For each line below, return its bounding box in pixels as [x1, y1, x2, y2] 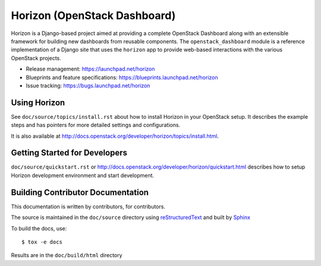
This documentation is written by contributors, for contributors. [11, 202, 166, 210]
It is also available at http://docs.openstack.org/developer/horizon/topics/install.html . [11, 132, 219, 140]
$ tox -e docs [21, 238, 62, 245]
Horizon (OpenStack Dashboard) [11, 9, 176, 22]
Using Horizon [11, 97, 65, 107]
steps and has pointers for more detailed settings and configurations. [11, 122, 181, 129]
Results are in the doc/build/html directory [11, 252, 122, 259]
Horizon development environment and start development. [11, 172, 155, 179]
